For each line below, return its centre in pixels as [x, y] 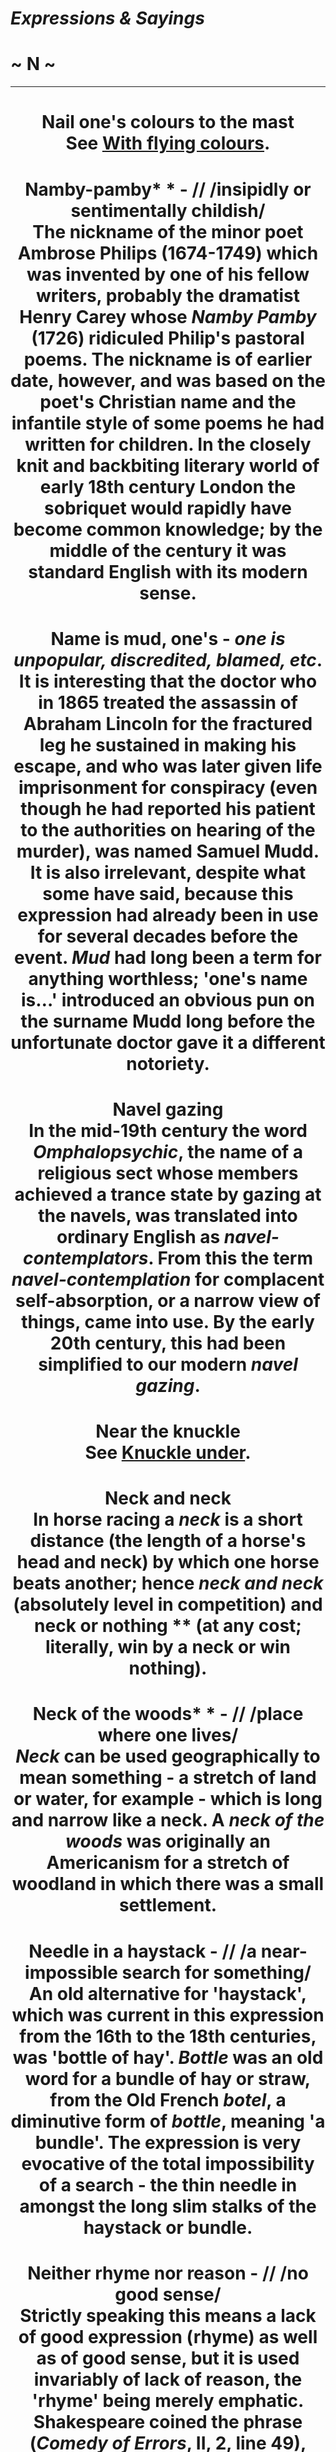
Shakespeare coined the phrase [168, 2421]
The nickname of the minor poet [168, 231]
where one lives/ [168, 1735]
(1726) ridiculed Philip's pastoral [168, 338]
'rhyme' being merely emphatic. [168, 2400]
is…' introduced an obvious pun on [168, 999]
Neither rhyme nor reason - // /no [168, 2273]
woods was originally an [168, 1841]
